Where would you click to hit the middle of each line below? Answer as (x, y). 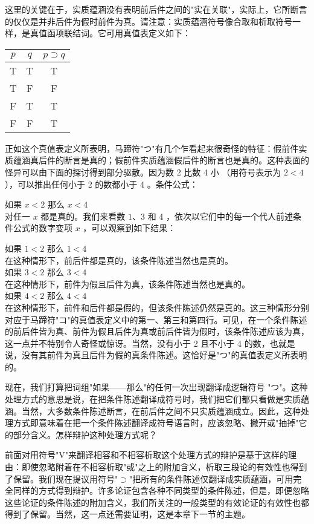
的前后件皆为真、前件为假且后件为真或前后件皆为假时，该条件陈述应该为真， (157, 331)
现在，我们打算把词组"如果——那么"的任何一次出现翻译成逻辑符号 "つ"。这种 (156, 387)
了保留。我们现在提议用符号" (62, 478)
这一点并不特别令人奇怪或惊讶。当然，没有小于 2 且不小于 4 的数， (137, 343)
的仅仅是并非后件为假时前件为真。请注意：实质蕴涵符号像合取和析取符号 (149, 21)
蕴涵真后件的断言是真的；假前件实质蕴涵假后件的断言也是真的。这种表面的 (161, 160)
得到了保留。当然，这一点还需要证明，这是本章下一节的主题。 (127, 514)
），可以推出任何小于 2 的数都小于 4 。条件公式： (101, 184)
